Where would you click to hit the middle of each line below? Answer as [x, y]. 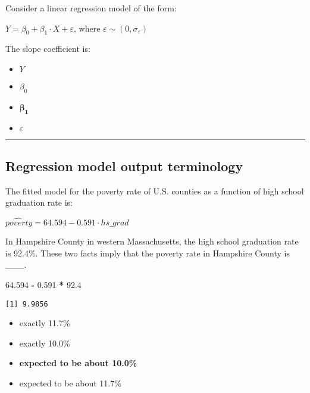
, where [87, 28]
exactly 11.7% [45, 323]
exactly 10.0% [45, 343]
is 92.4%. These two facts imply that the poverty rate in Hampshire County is [148, 253]
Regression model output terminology [124, 165]
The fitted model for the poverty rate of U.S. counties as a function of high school [155, 191]
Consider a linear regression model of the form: [91, 8]
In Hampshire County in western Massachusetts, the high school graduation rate [152, 241]
